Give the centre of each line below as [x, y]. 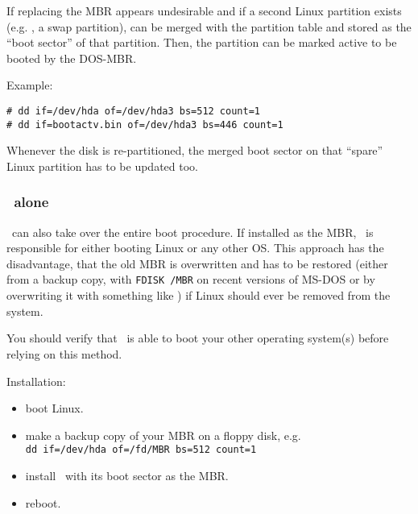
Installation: [36, 381]
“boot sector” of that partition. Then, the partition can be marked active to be [202, 42]
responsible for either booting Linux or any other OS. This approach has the [195, 248]
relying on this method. [64, 353]
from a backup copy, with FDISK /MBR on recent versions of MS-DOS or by [191, 279]
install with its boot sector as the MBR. [127, 475]
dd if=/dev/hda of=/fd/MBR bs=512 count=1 [141, 450]
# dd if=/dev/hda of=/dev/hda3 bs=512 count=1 [133, 111]
